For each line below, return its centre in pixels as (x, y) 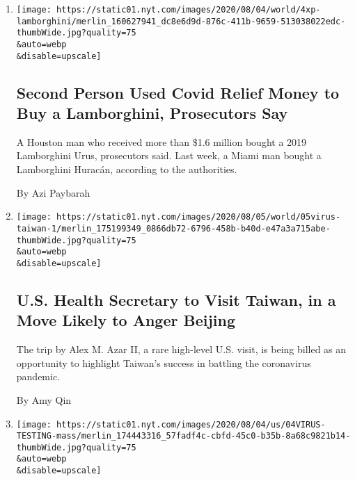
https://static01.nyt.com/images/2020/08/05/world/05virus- (199, 217)
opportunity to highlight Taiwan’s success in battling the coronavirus (164, 362)
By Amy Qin (44, 399)
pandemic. (38, 376)
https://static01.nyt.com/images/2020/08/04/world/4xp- (189, 10)
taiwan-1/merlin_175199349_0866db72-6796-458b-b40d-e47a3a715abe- (173, 228)
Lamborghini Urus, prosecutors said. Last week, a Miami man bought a (169, 155)
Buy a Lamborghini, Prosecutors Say (152, 113)
